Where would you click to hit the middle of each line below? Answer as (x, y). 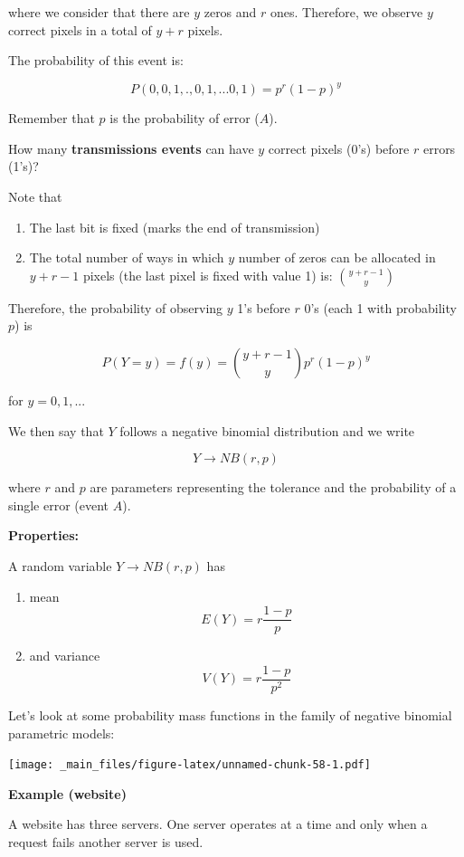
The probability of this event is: (96, 60)
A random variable (60, 566)
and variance (65, 656)
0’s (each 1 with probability (380, 307)
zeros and (230, 12)
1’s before (264, 307)
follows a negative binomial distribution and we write (267, 430)
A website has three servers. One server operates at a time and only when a (218, 824)
